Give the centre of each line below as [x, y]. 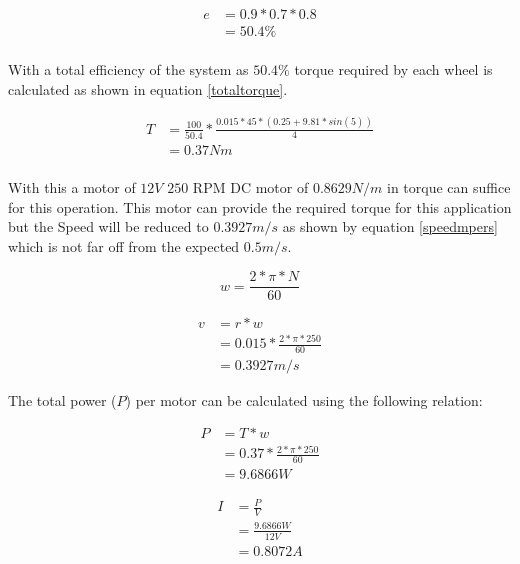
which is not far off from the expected [124, 245]
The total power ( [62, 399]
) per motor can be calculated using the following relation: [304, 399]
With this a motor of [72, 187]
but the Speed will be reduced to [108, 226]
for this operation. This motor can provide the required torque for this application [260, 206]
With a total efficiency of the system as [128, 69]
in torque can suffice [449, 187]
